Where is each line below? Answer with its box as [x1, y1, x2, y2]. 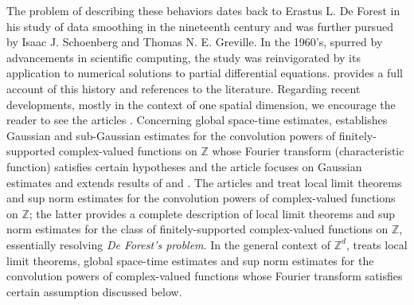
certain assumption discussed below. [6, 283, 182, 299]
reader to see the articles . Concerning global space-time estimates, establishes [6, 111, 388, 128]
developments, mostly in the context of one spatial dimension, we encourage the [6, 96, 396, 112]
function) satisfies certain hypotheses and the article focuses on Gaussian [6, 158, 362, 174]
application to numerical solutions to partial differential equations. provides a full [6, 65, 403, 81]
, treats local [346, 236, 408, 252]
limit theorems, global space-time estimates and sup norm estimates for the [6, 252, 374, 268]
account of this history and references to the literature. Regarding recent [6, 80, 361, 96]
